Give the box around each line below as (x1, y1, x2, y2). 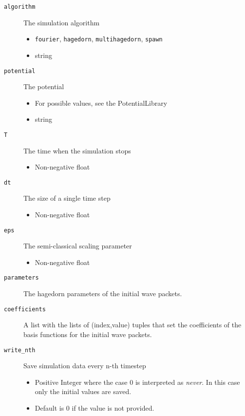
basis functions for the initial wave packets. (23, 329, 152, 339)
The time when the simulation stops (23, 145, 131, 155)
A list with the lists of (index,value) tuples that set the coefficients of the (23, 320, 242, 330)
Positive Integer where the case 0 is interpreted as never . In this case (35, 377, 240, 387)
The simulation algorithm (23, 17, 100, 27)
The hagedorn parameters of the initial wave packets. (23, 288, 182, 299)
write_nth (4, 346, 36, 354)
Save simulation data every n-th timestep (23, 360, 146, 371)
